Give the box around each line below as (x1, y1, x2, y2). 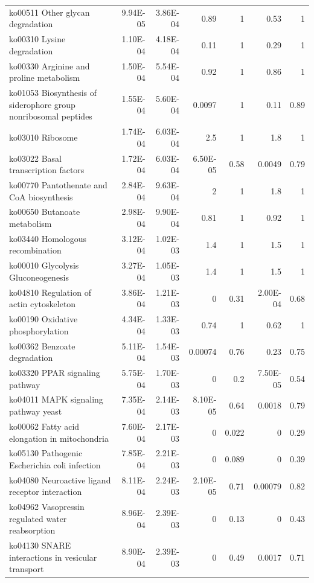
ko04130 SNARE (9, 539, 71, 552)
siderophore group (9, 98, 75, 110)
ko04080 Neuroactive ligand (9, 473, 111, 486)
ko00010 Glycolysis (9, 259, 79, 272)
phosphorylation (9, 324, 69, 337)
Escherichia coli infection (9, 458, 101, 471)
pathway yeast (9, 405, 62, 418)
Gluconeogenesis (9, 270, 69, 283)
